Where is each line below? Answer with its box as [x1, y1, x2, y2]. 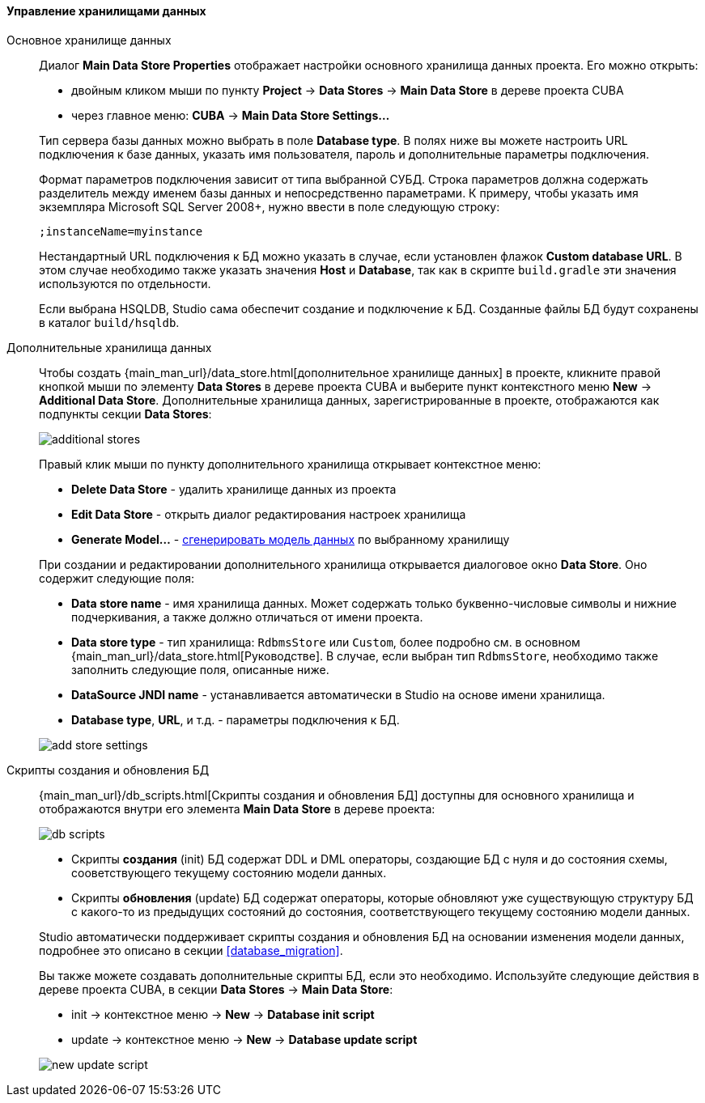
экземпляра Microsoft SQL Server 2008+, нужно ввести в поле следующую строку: [39, 199, 500, 214]
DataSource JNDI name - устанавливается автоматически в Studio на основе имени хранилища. [71, 687, 605, 702]
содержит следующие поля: [39, 571, 195, 585]
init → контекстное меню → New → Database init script [71, 1007, 375, 1021]
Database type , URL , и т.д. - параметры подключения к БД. [71, 712, 400, 727]
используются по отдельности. [39, 276, 211, 291]
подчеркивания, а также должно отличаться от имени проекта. [71, 609, 423, 624]
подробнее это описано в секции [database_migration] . [39, 943, 343, 957]
